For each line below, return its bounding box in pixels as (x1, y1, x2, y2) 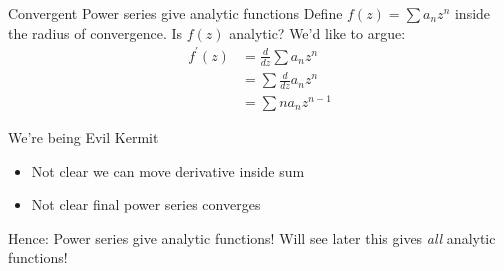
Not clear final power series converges (31, 194, 261, 215)
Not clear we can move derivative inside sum (31, 160, 305, 181)
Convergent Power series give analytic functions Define (8, 3, 343, 23)
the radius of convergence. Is (8, 22, 183, 43)
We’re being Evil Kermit (8, 127, 159, 148)
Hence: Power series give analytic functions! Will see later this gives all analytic (8, 227, 496, 248)
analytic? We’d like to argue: (229, 22, 406, 43)
